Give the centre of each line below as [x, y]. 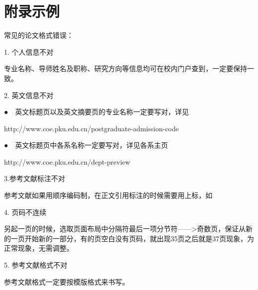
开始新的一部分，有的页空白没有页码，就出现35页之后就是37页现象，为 [139, 238]
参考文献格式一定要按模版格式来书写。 [66, 281]
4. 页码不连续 [25, 212]
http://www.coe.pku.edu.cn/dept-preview [67, 161]
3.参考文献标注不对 [34, 178]
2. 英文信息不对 [29, 95]
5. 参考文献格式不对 [36, 265]
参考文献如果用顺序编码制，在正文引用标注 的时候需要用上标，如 [108, 195]
